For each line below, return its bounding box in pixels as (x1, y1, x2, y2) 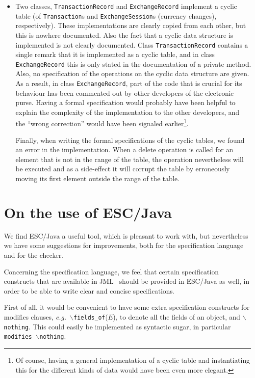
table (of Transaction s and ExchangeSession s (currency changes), (15, 10, 217, 21)
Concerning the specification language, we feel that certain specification (4, 266, 219, 276)
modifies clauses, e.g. (4, 311, 67, 322)
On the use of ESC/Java (4, 202, 172, 222)
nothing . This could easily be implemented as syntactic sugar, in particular (4, 321, 231, 331)
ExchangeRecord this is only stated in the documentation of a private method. (15, 58, 251, 69)
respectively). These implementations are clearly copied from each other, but (15, 20, 246, 30)
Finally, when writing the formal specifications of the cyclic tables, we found (15, 135, 245, 145)
